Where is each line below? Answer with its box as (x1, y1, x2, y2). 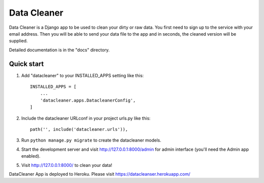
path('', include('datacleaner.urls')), (30, 126, 128, 132)
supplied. (9, 38, 28, 44)
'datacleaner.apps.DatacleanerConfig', (40, 98, 136, 103)
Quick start (9, 60, 44, 68)
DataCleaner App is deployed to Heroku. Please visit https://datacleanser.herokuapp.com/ (9, 171, 191, 177)
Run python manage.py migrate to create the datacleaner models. (21, 137, 161, 143)
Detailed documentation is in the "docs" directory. (9, 47, 110, 53)
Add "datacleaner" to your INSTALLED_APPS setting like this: (21, 72, 144, 78)
